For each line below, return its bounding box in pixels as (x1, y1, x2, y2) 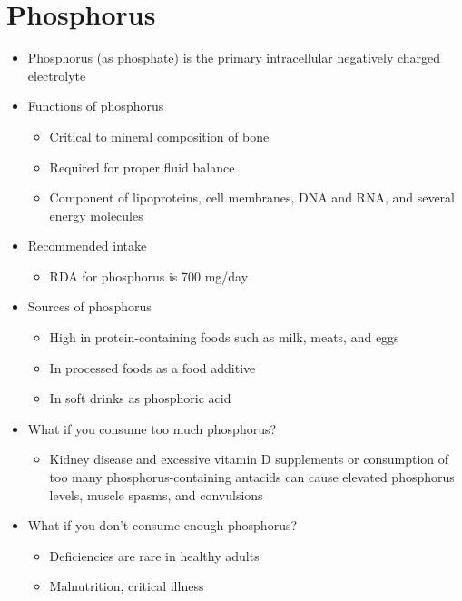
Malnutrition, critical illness (49, 576, 204, 596)
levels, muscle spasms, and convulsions (49, 485, 263, 504)
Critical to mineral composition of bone (49, 126, 270, 145)
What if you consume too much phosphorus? (27, 419, 277, 438)
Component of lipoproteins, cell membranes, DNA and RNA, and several (49, 188, 455, 207)
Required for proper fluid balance (49, 157, 235, 176)
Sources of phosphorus (27, 297, 152, 316)
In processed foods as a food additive (49, 358, 256, 377)
